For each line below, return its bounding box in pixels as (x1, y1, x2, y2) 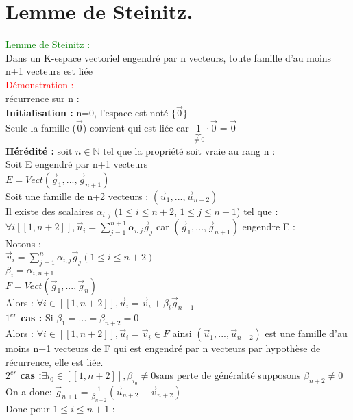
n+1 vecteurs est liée (5, 64, 93, 78)
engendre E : (242, 219, 295, 234)
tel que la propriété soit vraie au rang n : (103, 143, 276, 158)
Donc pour (5, 401, 50, 415)
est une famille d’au (265, 326, 348, 341)
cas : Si (21, 310, 53, 325)
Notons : (5, 236, 41, 251)
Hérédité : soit (5, 143, 73, 158)
